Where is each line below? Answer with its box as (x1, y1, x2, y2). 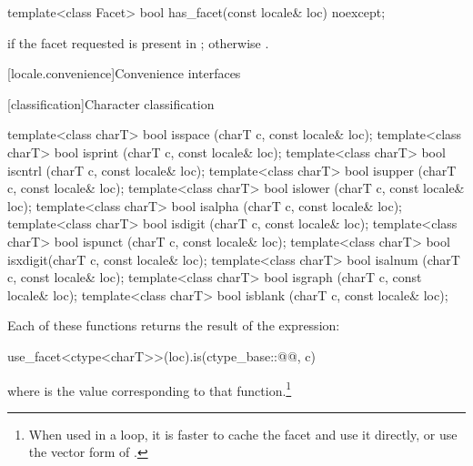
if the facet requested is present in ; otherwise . (7, 33, 269, 52)
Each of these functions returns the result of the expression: (7, 316, 340, 335)
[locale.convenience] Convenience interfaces (7, 64, 241, 83)
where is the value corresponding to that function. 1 (7, 378, 292, 400)
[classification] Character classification (7, 94, 215, 113)
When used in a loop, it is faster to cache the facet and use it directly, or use (28, 424, 458, 443)
